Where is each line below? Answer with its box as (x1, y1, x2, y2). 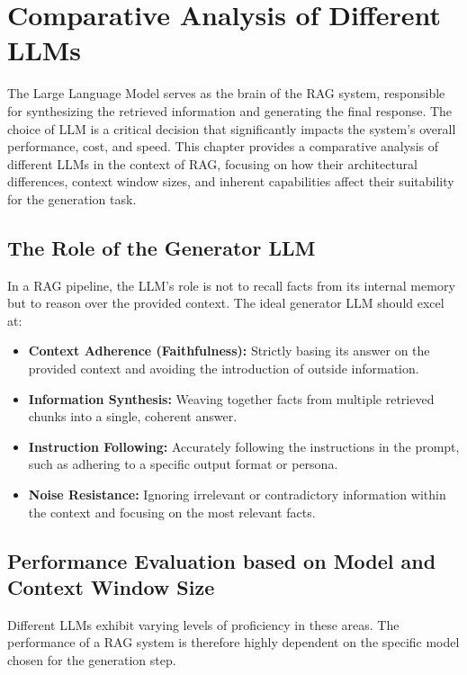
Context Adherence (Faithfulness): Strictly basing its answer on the (28, 341, 430, 360)
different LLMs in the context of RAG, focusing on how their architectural (7, 154, 418, 173)
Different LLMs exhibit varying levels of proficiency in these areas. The (7, 615, 400, 634)
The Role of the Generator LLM (7, 233, 316, 261)
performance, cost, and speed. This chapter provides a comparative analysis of (7, 137, 438, 156)
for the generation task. (7, 189, 137, 208)
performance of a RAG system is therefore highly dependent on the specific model (7, 633, 460, 652)
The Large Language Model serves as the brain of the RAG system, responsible (7, 84, 445, 103)
